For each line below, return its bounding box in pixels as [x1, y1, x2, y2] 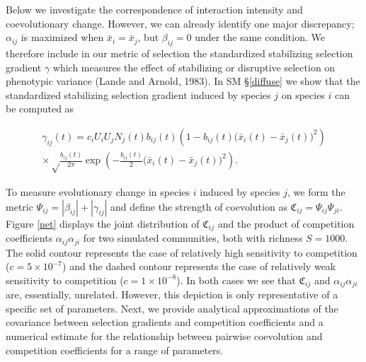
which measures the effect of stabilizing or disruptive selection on [52, 59, 336, 74]
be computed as [6, 101, 74, 116]
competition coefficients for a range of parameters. [6, 342, 224, 357]
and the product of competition [217, 216, 355, 230]
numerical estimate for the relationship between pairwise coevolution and [6, 328, 323, 343]
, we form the [287, 185, 345, 199]
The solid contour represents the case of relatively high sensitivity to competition [6, 245, 358, 259]
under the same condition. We [195, 30, 325, 45]
